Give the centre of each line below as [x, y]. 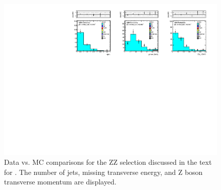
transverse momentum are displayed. [60, 182]
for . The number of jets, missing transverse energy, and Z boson [103, 172]
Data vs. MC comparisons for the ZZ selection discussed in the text [108, 162]
